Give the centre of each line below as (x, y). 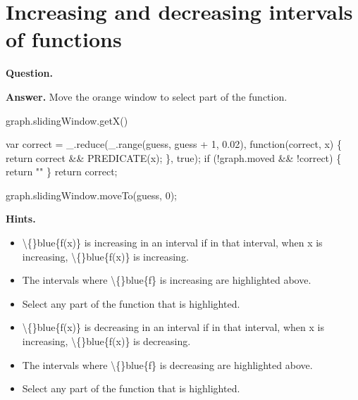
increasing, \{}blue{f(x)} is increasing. (105, 256)
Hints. (21, 219)
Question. (29, 73)
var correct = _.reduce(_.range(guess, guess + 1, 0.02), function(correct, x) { (174, 144)
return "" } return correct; (62, 171)
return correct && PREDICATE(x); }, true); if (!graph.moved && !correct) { (174, 157)
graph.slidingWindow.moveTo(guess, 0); (91, 195)
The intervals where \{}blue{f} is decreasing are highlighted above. (167, 364)
